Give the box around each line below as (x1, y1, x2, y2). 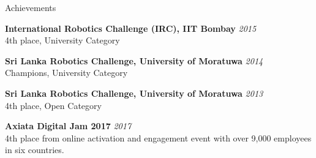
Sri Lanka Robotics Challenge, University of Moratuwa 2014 (5, 54, 263, 67)
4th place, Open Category (5, 99, 102, 111)
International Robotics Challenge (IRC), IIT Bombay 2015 (5, 21, 257, 34)
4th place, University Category (5, 34, 120, 47)
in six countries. (5, 143, 64, 156)
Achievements (5, 1, 56, 13)
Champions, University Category (5, 66, 128, 79)
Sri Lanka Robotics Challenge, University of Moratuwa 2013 (5, 86, 263, 99)
